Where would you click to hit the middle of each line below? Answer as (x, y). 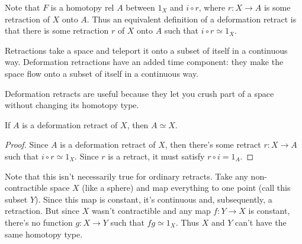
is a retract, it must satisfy (156, 156)
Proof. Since (27, 144)
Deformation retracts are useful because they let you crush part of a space (139, 93)
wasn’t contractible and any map (151, 211)
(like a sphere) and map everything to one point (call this (186, 188)
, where (212, 7)
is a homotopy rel (82, 7)
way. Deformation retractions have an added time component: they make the (144, 62)
